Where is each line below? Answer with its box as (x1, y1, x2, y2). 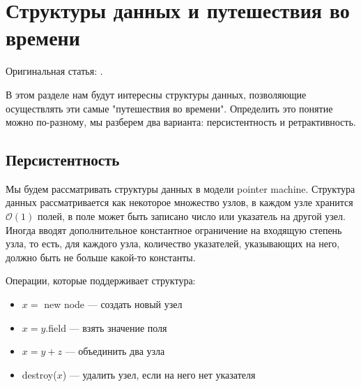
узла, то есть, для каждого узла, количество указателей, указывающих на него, (6, 236, 340, 251)
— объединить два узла (65, 344, 165, 358)
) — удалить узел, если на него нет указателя (62, 367, 256, 381)
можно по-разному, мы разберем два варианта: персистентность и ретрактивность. (6, 115, 356, 129)
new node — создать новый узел (44, 297, 183, 312)
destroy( (22, 367, 57, 381)
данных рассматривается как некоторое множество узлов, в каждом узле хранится (6, 195, 353, 210)
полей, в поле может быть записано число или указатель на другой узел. (37, 209, 346, 224)
